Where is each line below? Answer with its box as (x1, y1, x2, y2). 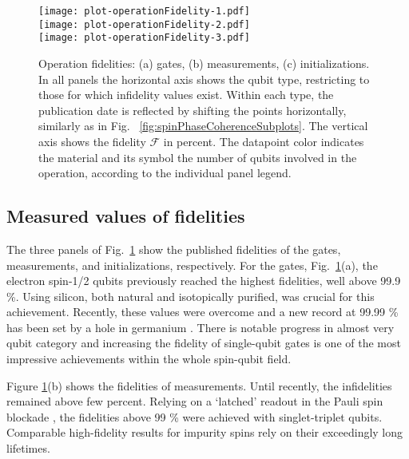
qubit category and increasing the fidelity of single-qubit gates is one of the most (6, 334, 401, 351)
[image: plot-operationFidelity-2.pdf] (38, 18, 250, 30)
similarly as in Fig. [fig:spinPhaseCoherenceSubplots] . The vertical (38, 117, 368, 134)
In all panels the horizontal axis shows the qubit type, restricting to (38, 70, 370, 87)
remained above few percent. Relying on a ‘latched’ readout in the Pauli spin (6, 393, 383, 410)
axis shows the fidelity (38, 133, 146, 149)
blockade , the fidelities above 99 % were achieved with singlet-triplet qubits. (6, 408, 383, 425)
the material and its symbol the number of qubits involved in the (38, 148, 357, 165)
